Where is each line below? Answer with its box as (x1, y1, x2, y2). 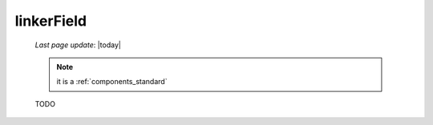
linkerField (14, 12, 87, 30)
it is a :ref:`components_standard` (56, 77, 168, 87)
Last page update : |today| (34, 40, 122, 50)
